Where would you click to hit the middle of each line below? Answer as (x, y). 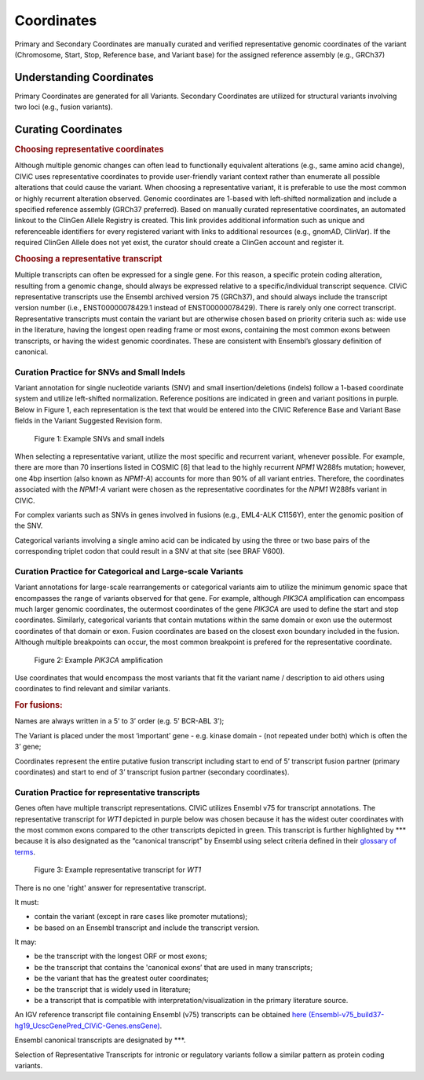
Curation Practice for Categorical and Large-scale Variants (129, 571)
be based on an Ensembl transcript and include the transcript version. (147, 928)
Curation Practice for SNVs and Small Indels (100, 372)
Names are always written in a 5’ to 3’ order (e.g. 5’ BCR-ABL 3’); (119, 721)
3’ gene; (28, 747)
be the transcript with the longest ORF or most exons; (121, 956)
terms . (25, 851)
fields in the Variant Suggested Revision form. (88, 421)
